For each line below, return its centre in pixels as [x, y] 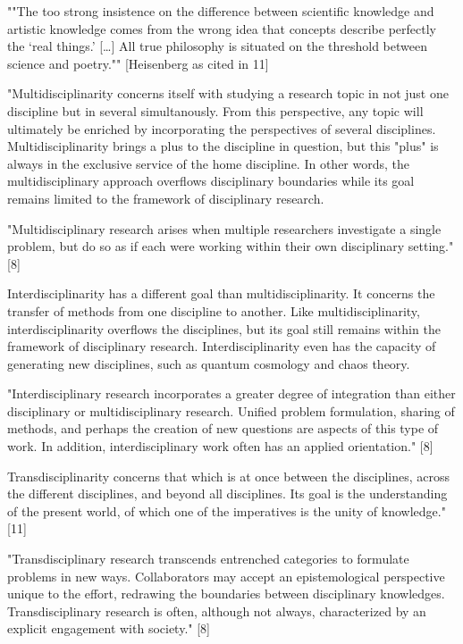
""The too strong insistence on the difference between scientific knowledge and [221, 11]
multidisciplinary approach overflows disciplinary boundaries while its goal [211, 181]
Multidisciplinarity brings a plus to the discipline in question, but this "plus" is [223, 146]
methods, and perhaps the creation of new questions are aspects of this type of [223, 428]
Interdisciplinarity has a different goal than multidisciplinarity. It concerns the [221, 293]
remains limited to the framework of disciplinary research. [166, 198]
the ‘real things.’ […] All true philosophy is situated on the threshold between [217, 46]
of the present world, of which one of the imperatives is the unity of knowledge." [227, 510]
